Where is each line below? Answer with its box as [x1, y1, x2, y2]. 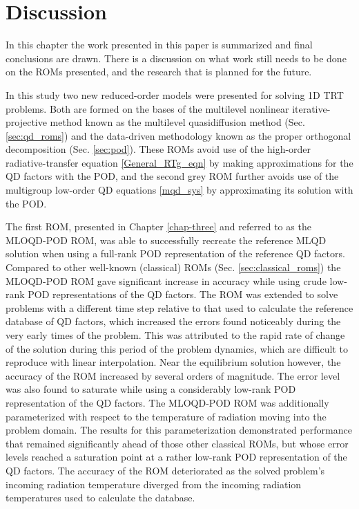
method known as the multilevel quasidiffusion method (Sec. [50, 115, 305, 129]
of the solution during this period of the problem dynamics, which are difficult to [6, 341, 348, 355]
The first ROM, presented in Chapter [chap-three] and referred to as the [6, 219, 311, 234]
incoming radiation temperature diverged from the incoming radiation [6, 476, 302, 491]
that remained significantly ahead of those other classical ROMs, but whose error [6, 436, 349, 450]
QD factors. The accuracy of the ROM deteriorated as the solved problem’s [6, 463, 325, 477]
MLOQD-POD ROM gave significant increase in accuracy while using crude [6, 273, 327, 288]
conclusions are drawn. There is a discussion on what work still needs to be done [6, 50, 347, 65]
